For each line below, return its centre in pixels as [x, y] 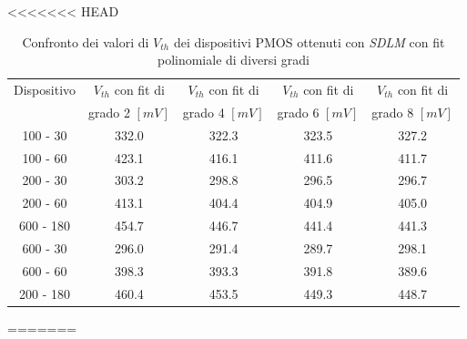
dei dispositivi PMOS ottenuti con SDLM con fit [309, 41]
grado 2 [109, 112]
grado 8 [393, 112]
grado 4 [203, 112]
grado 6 [298, 112]
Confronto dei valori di [86, 41]
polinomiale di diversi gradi [233, 60]
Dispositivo [45, 90]
